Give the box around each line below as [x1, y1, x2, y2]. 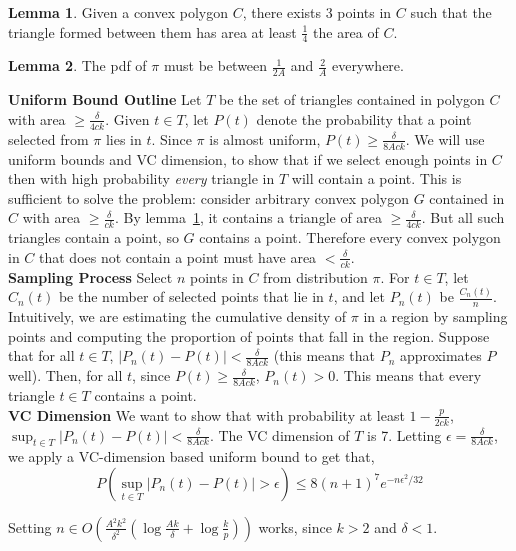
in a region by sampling [363, 306, 508, 327]
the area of [313, 21, 379, 42]
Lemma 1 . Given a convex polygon [8, 2, 229, 22]
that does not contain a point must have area [39, 246, 317, 267]
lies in [105, 128, 142, 149]
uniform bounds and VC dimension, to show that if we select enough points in [8, 148, 488, 169]
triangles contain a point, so [8, 227, 179, 248]
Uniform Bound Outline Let [8, 89, 202, 110]
